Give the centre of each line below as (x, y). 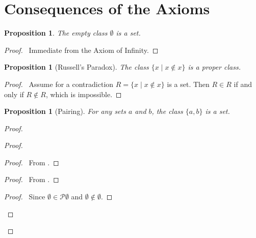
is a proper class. (214, 67)
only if (14, 94)
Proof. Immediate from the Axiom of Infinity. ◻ (81, 50)
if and (243, 84)
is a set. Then (188, 84)
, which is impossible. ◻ (84, 94)
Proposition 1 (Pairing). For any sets (65, 111)
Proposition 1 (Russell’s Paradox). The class (76, 67)
